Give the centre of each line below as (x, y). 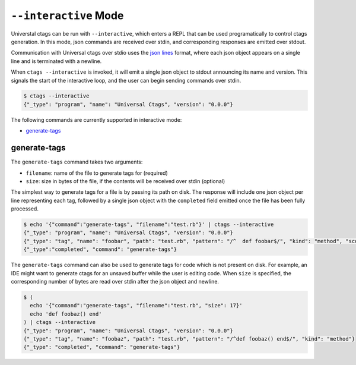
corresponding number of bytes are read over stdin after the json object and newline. (115, 282)
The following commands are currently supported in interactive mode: (96, 119)
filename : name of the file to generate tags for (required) (97, 173)
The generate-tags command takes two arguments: (77, 162)
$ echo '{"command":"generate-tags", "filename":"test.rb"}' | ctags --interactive (149, 225)
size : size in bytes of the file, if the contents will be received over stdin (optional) (125, 181)
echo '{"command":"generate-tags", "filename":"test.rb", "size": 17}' (136, 306)
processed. (25, 209)
